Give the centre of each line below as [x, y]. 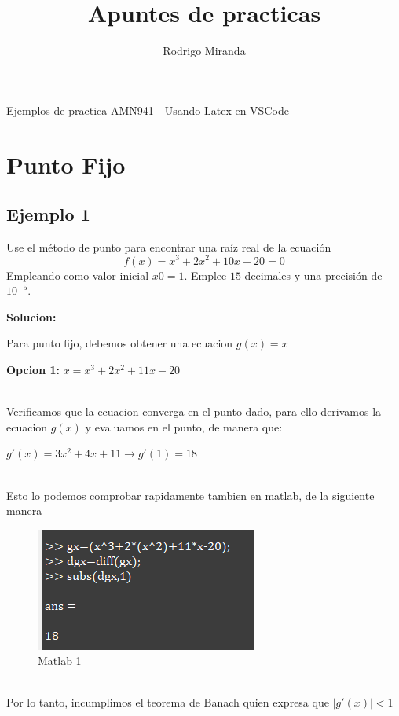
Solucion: [31, 316]
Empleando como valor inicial [78, 275]
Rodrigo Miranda [204, 51]
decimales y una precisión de [313, 275]
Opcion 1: [33, 369]
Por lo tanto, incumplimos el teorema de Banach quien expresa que [168, 702]
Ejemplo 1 [48, 214]
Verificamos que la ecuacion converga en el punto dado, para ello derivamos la [194, 411]
